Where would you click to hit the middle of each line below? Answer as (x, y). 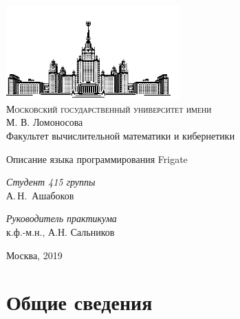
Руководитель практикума (62, 218)
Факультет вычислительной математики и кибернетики (121, 135)
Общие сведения (79, 302)
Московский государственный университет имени (109, 108)
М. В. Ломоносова (45, 122)
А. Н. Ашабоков (40, 195)
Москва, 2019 (34, 255)
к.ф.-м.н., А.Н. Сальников (61, 231)
